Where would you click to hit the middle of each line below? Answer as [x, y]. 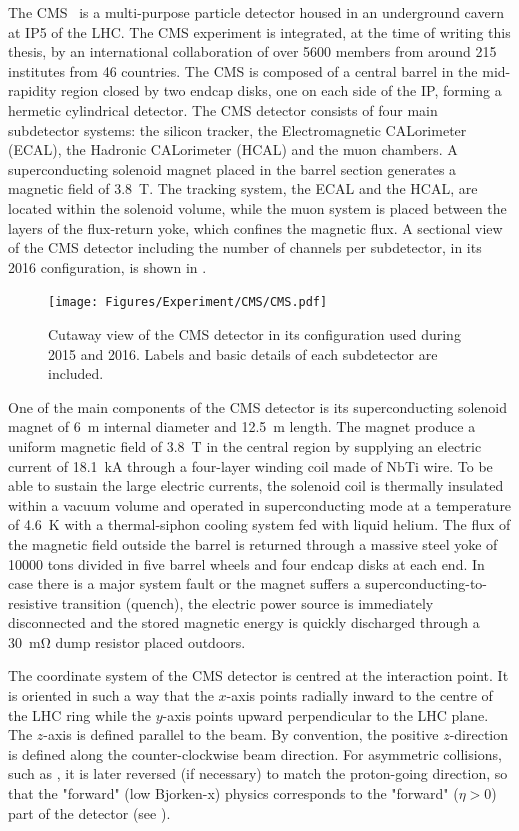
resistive [33, 602]
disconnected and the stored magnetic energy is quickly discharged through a [244, 622]
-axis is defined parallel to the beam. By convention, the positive [241, 734]
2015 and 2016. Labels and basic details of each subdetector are [243, 353]
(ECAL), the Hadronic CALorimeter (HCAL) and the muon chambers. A [233, 149]
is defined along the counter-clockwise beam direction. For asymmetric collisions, [255, 753]
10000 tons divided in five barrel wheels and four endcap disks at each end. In [246, 563]
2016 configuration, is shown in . [107, 266]
